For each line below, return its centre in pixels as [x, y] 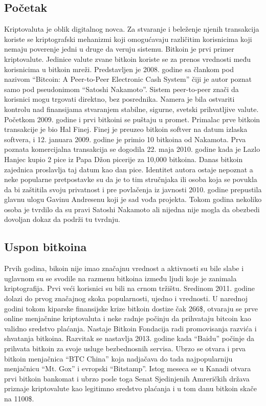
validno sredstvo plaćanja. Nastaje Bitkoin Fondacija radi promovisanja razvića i [130, 328]
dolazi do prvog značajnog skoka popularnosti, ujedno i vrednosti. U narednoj [126, 298]
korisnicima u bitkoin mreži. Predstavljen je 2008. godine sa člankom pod [119, 69]
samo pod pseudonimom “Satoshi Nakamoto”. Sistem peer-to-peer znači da [121, 89]
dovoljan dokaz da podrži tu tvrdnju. [62, 219]
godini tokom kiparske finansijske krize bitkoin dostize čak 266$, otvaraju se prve [131, 308]
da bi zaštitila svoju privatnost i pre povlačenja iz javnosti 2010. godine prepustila [133, 189]
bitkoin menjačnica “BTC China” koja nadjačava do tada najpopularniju [118, 358]
